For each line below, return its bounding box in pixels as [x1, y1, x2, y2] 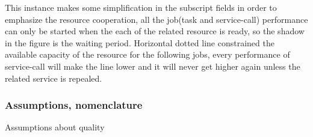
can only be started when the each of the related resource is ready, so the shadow [5, 25, 305, 37]
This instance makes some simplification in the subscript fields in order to [5, 1, 277, 13]
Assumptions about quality [5, 121, 105, 133]
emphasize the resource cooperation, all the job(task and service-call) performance [5, 13, 308, 25]
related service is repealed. [5, 72, 102, 84]
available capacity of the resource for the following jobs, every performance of [5, 48, 290, 61]
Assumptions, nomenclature [5, 97, 143, 112]
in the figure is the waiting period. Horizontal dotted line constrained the [5, 36, 274, 49]
